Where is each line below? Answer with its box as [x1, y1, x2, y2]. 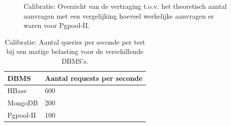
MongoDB [7, 98, 38, 108]
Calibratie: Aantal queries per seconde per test [4, 36, 145, 47]
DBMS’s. [61, 55, 88, 66]
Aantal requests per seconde [45, 73, 143, 83]
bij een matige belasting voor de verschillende [6, 46, 144, 56]
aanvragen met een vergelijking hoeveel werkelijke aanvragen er [24, 10, 214, 21]
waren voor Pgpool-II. [24, 20, 90, 30]
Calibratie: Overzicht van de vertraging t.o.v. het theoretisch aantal [24, 1, 227, 11]
